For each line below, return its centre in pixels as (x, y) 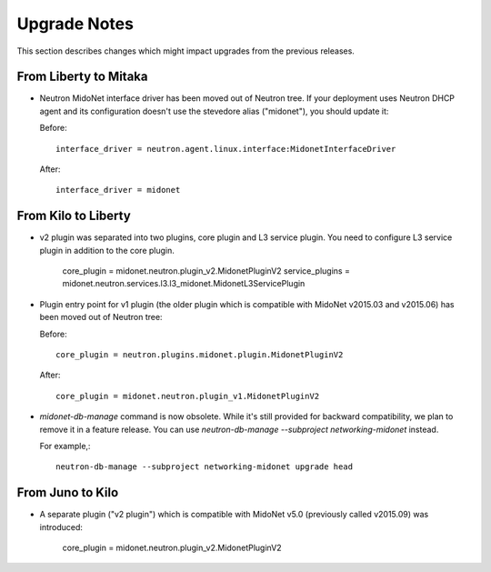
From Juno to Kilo (68, 492)
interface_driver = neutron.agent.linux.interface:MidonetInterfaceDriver (226, 149)
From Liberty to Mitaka (82, 77)
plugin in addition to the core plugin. (107, 250)
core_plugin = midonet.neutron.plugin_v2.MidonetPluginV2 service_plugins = (206, 271)
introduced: (61, 527)
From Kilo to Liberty (74, 216)
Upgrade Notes (75, 24)
